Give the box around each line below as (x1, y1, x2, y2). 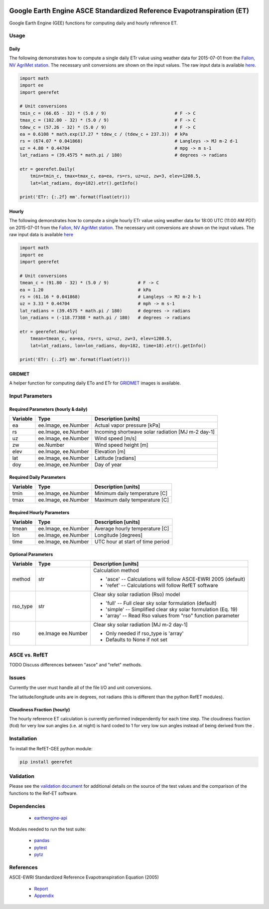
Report (34, 886, 48, 892)
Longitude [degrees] (94, 532, 143, 539)
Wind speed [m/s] (94, 435, 137, 442)
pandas (34, 838, 50, 844)
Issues (9, 674, 26, 681)
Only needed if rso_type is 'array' (105, 630, 184, 637)
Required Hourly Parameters (9, 510, 70, 516)
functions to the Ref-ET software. (9, 790, 78, 796)
